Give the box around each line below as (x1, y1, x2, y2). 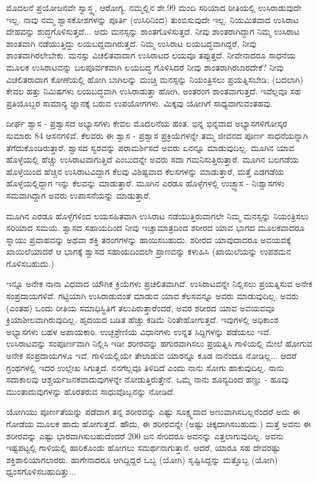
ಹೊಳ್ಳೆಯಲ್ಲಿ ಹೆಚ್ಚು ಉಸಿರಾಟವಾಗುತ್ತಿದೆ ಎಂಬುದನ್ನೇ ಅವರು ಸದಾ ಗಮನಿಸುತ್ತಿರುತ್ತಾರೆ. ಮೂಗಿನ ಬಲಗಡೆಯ (6, 153, 299, 166)
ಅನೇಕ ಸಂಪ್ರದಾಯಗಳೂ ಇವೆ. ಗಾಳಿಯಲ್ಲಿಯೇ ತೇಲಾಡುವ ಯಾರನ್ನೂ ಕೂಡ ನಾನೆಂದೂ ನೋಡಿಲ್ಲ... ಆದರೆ (6, 349, 297, 362)
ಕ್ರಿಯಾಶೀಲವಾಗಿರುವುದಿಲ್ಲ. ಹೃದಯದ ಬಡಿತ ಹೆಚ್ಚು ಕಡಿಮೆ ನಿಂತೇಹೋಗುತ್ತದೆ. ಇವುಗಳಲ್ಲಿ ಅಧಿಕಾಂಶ (6, 313, 279, 326)
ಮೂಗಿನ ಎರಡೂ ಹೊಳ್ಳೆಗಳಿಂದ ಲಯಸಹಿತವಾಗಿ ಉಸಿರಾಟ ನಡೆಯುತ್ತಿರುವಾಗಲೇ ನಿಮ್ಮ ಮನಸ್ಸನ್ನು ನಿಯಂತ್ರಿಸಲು (6, 209, 309, 222)
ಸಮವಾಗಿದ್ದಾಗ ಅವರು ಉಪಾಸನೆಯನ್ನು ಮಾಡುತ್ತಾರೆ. (6, 188, 151, 201)
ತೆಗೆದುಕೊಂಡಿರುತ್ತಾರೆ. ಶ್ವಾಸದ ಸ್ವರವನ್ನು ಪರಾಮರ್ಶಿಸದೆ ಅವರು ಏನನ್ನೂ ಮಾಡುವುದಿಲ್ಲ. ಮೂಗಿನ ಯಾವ (6, 141, 294, 154)
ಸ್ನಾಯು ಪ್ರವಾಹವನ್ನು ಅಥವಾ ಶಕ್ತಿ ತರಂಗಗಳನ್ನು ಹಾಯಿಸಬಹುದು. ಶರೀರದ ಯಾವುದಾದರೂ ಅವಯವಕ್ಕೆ (6, 233, 291, 246)
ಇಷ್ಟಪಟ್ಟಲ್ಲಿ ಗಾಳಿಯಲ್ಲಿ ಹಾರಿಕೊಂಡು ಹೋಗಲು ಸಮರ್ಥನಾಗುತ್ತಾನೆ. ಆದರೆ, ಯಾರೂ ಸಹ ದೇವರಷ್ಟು (6, 441, 281, 454)
